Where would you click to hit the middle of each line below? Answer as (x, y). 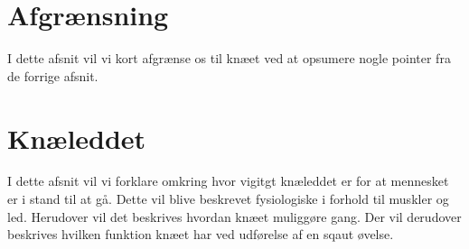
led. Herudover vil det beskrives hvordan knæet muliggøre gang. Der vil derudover (234, 216)
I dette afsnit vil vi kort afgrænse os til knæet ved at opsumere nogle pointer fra (229, 58)
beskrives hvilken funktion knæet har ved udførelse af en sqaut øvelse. (201, 234)
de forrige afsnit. (53, 75)
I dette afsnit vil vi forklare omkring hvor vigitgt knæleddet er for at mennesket (228, 181)
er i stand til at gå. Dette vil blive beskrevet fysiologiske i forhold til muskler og (228, 199)
